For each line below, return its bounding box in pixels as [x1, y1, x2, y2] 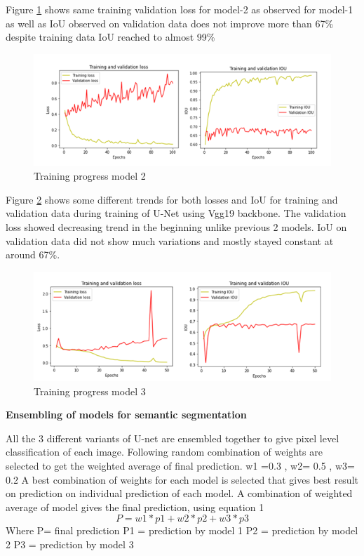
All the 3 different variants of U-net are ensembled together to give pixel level [6, 430, 339, 445]
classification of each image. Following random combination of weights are [6, 444, 323, 459]
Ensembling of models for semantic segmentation [6, 407, 247, 422]
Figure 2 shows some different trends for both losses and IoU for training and [6, 192, 338, 206]
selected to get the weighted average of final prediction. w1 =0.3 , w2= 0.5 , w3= [6, 458, 355, 472]
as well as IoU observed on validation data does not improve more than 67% [6, 15, 334, 30]
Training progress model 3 [34, 383, 146, 398]
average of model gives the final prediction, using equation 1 [6, 499, 264, 514]
